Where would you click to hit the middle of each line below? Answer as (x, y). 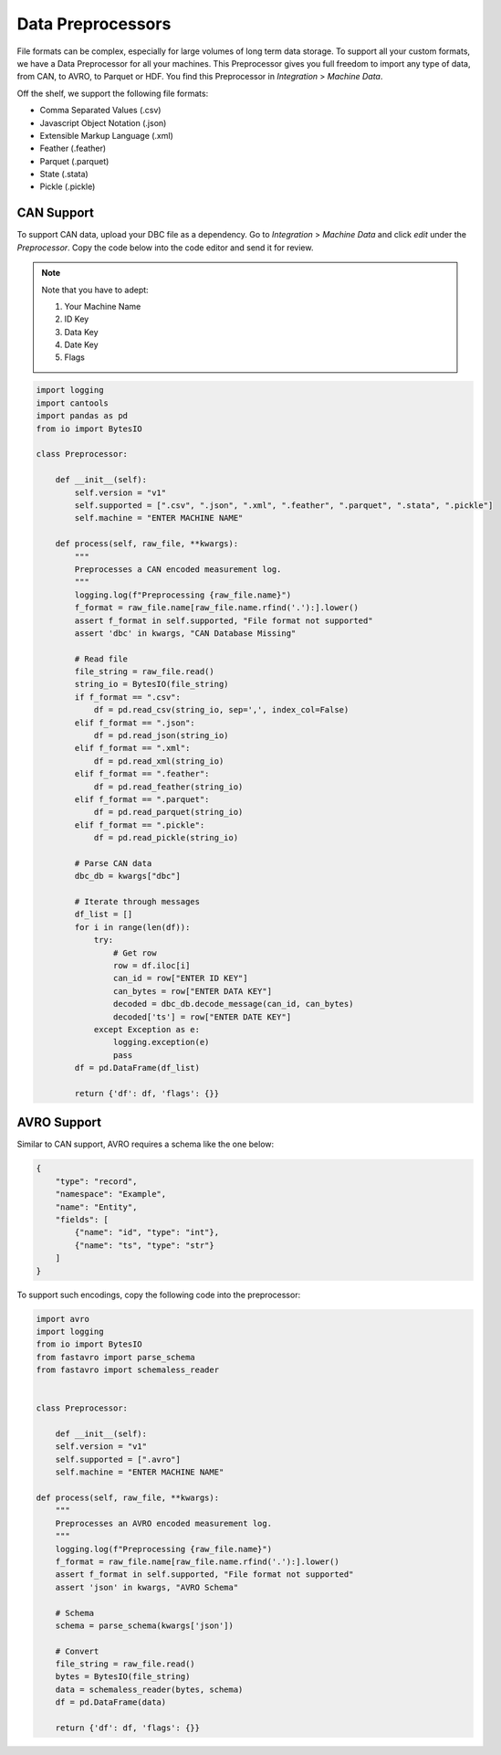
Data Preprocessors (94, 24)
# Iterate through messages (137, 902)
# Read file (101, 659)
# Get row (135, 953)
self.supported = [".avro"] (118, 1459)
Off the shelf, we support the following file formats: (113, 93)
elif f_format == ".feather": (142, 774)
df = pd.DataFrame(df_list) (137, 1068)
